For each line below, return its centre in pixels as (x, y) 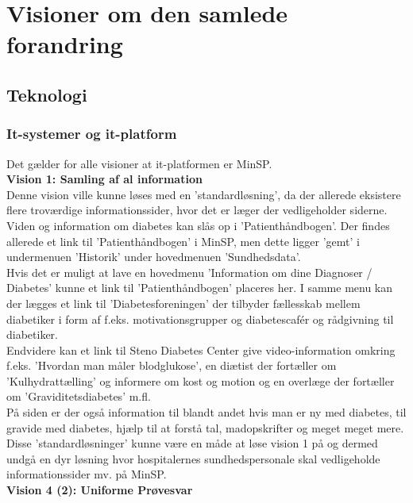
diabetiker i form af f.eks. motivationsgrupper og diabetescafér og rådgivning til (200, 319)
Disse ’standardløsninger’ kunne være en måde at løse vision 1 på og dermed (192, 443)
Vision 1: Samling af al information (104, 179)
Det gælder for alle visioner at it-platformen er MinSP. (139, 163)
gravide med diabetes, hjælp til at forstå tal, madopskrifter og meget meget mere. (205, 427)
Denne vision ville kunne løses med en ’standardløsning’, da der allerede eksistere (204, 194)
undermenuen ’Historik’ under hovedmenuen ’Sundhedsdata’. (154, 257)
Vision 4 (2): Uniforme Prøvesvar (100, 490)
